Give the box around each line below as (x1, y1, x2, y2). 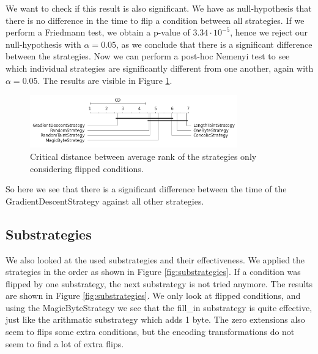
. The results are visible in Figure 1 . (37, 73, 172, 86)
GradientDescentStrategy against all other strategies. (6, 194, 204, 207)
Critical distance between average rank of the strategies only (30, 149, 257, 162)
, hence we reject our (230, 26, 308, 39)
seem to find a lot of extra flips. (6, 337, 124, 350)
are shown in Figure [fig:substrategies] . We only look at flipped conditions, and (6, 289, 301, 302)
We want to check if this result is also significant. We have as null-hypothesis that (6, 2, 312, 14)
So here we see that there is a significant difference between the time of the (6, 183, 287, 195)
